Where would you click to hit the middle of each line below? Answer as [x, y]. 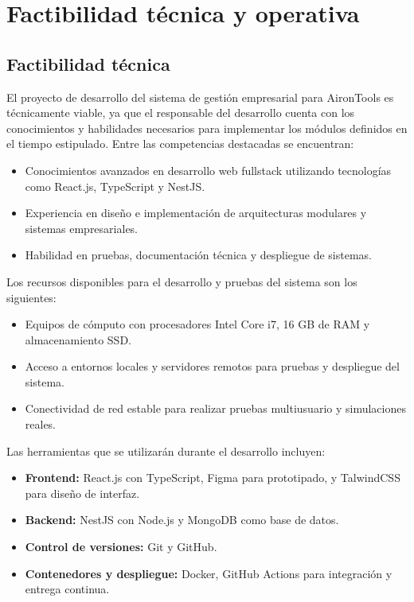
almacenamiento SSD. [78, 339]
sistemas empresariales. [82, 228]
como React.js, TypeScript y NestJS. [115, 186]
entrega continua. [67, 589]
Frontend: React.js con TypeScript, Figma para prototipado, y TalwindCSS [213, 478]
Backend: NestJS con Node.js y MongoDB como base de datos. [182, 520]
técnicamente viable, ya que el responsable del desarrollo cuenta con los [181, 113]
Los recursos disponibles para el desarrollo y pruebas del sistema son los [182, 281]
